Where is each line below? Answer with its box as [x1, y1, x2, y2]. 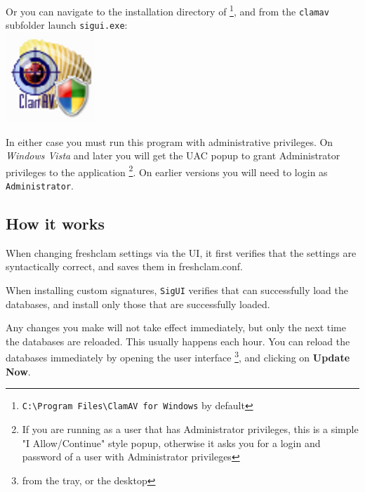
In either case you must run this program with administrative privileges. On [6, 134, 333, 149]
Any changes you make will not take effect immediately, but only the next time [6, 320, 346, 335]
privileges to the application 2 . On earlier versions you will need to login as [6, 162, 328, 179]
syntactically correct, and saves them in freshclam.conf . [6, 259, 243, 274]
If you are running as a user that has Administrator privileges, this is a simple [22, 421, 359, 436]
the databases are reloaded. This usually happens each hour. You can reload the [6, 333, 350, 348]
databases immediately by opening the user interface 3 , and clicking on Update [6, 348, 350, 365]
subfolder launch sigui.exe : [6, 18, 128, 32]
